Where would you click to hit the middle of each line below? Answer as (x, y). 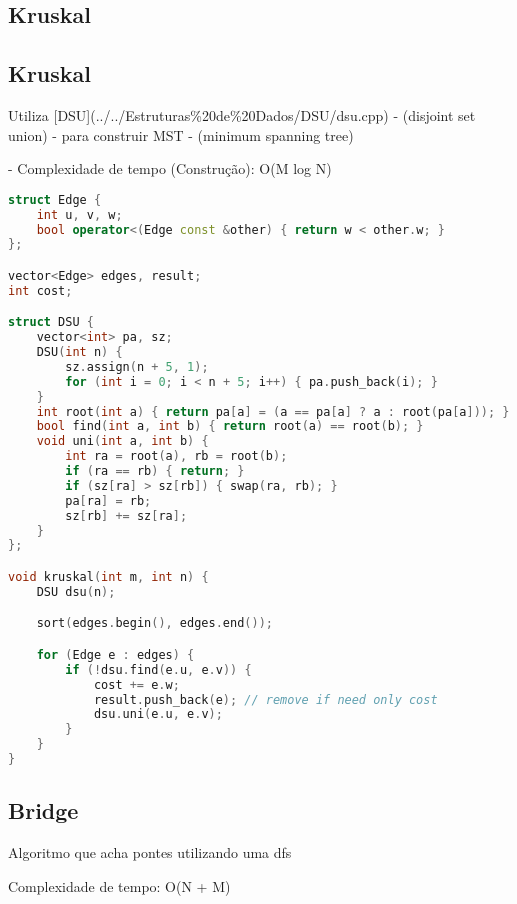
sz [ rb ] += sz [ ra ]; (126, 515)
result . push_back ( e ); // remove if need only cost (265, 699)
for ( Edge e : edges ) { (115, 654)
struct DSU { (51, 322)
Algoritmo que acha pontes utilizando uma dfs (150, 852)
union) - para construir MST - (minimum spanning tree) (181, 134)
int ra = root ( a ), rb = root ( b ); (176, 456)
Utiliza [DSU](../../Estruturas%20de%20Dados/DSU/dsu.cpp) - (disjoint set (242, 114)
